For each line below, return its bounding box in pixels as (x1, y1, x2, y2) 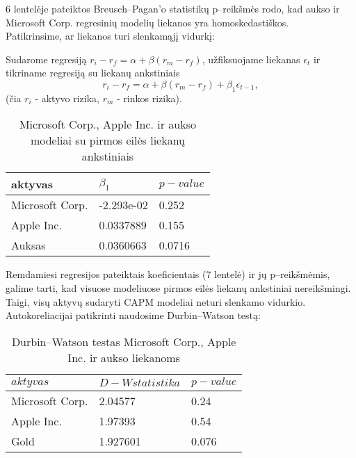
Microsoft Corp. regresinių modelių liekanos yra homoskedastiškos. (6, 15, 289, 29)
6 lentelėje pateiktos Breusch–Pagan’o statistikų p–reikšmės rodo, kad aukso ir (6, 1, 340, 15)
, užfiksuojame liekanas (202, 51, 300, 66)
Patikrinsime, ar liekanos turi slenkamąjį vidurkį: (6, 28, 215, 43)
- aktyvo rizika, (35, 90, 99, 105)
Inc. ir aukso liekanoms (67, 349, 180, 366)
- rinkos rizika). (117, 90, 182, 105)
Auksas (11, 237, 46, 254)
